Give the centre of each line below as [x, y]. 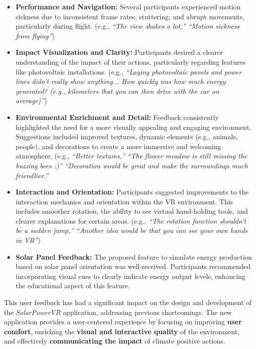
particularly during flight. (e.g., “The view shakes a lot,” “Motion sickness [128, 26]
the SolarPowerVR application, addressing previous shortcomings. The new [118, 312]
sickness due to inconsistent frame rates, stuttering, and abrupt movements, [130, 16]
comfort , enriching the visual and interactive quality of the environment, [122, 331]
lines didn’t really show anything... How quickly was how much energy [121, 81]
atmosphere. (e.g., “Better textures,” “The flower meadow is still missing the [131, 156]
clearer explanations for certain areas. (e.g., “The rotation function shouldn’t [131, 220]
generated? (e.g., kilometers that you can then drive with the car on [117, 91]
